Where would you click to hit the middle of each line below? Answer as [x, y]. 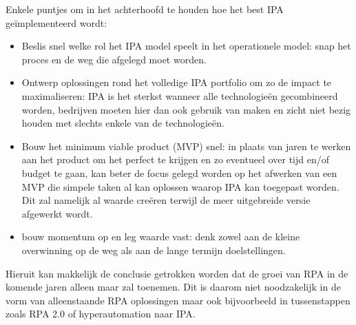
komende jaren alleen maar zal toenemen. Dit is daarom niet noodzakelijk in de [173, 287]
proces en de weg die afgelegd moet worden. [114, 59]
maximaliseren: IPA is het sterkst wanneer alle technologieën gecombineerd [180, 95]
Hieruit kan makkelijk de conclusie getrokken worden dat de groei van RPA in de [177, 273]
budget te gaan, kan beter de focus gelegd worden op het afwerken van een [179, 172]
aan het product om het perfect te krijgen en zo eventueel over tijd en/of [175, 159]
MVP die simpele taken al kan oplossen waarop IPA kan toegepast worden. [180, 186]
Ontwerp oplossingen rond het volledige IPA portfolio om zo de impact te [177, 82]
